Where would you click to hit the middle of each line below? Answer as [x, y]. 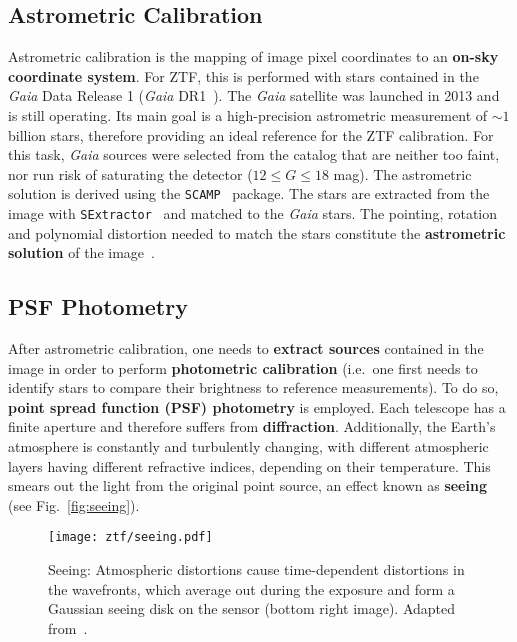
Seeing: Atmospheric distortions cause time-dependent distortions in [256, 569]
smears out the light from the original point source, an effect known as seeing [247, 485]
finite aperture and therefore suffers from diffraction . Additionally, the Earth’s [252, 426]
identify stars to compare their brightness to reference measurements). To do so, [253, 387]
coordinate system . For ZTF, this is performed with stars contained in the [243, 75]
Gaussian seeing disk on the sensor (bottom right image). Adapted [252, 608]
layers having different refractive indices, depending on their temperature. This [249, 465]
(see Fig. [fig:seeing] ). [74, 504]
